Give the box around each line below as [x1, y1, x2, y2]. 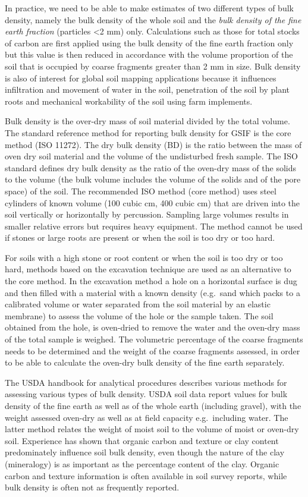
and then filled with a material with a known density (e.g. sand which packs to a [5, 286, 300, 298]
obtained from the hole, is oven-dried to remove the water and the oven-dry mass [5, 321, 300, 334]
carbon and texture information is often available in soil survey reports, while [5, 469, 287, 482]
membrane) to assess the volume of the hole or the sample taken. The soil [5, 309, 274, 322]
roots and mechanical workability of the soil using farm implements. [5, 95, 253, 107]
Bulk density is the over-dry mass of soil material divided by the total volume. [5, 115, 290, 127]
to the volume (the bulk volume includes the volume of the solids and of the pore [5, 173, 301, 185]
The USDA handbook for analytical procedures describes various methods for [5, 376, 287, 388]
